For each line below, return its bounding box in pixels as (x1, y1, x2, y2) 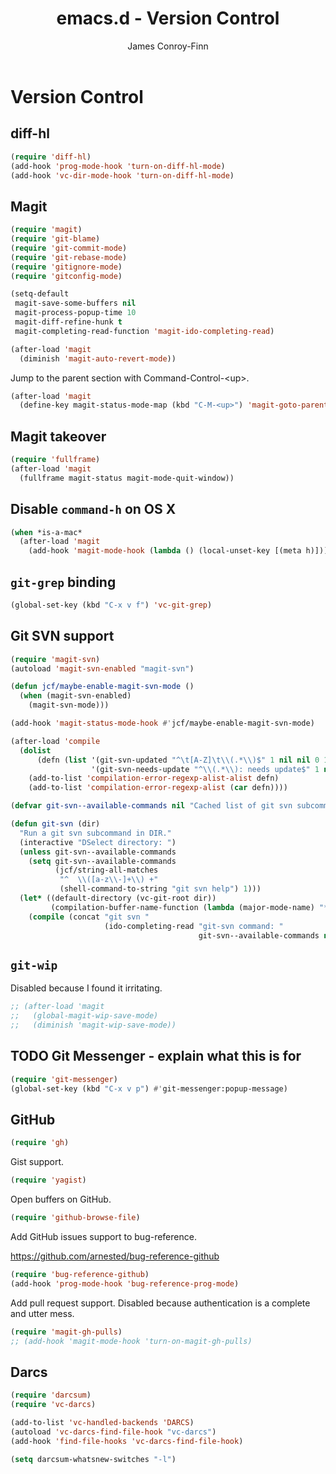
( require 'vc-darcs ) (10, 1400, 97, 1410)
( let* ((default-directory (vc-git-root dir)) (19, 893, 217, 904)
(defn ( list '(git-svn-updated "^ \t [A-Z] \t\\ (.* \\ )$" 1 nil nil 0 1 (36, 755, 329, 765)
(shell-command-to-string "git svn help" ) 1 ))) (59, 884, 262, 894)
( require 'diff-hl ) (10, 152, 92, 162)
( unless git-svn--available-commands (19, 847, 177, 857)
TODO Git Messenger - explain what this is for (10, 1048, 302, 1065)
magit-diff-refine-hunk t (14, 317, 123, 327)
